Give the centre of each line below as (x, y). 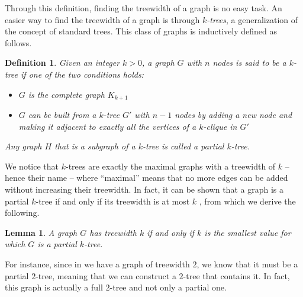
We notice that (32, 166)
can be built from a (62, 115)
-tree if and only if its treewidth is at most (113, 201)
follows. (18, 42)
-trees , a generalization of (252, 19)
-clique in (220, 126)
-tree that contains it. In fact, (236, 275)
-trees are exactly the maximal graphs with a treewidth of (170, 166)
